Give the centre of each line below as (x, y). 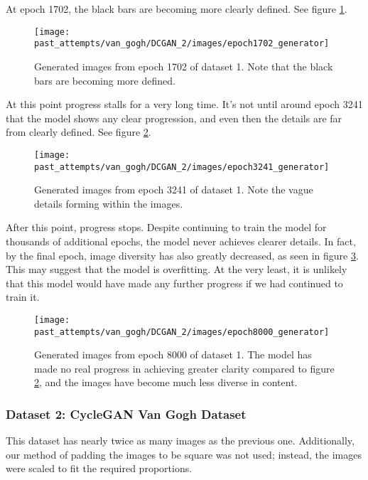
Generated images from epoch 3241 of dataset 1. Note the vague (174, 190)
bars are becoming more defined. (105, 80)
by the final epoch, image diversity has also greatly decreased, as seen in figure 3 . (182, 255)
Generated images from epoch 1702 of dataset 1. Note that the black (184, 66)
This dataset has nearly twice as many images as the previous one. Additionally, (180, 441)
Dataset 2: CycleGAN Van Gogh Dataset (126, 414)
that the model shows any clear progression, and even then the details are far (174, 118)
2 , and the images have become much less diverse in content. (166, 382)
